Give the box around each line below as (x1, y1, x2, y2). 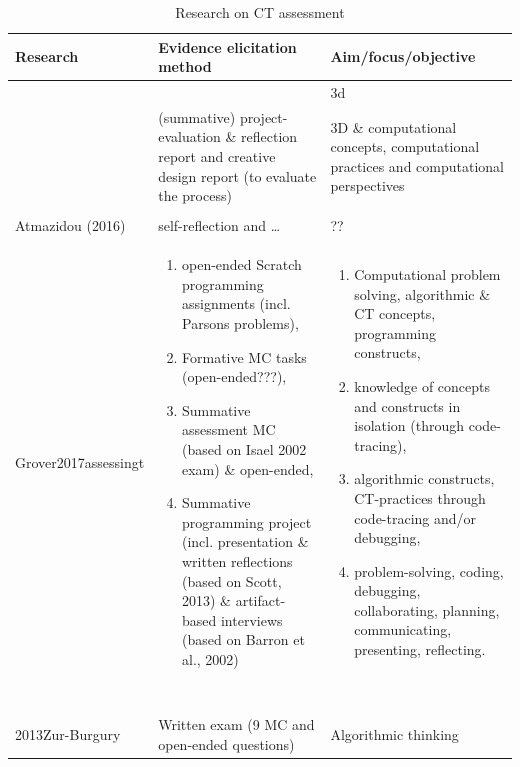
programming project (182, 511, 312, 532)
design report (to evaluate (158, 165, 317, 186)
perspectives (330, 175, 405, 196)
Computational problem (354, 263, 501, 284)
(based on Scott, (182, 570, 282, 591)
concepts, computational (330, 136, 480, 157)
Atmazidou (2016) (15, 215, 126, 236)
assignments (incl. (182, 293, 291, 314)
